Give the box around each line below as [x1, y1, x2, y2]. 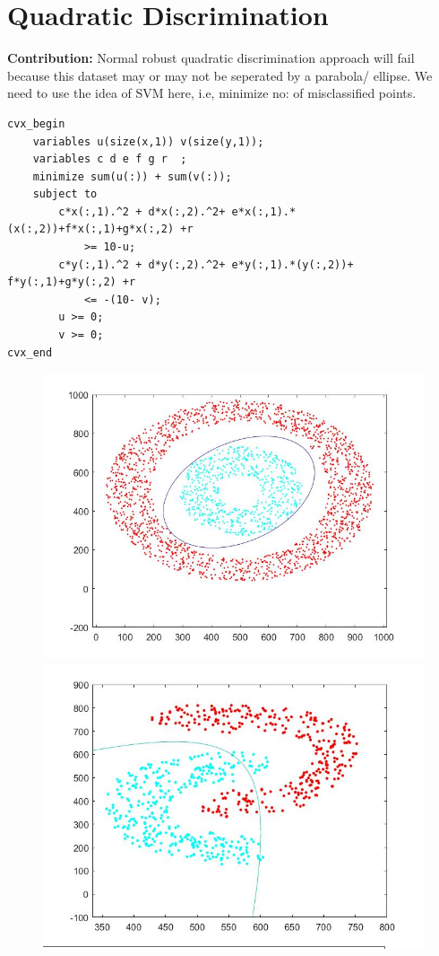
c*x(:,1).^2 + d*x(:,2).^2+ [58, 205, 226, 218]
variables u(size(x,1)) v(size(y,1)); [32, 135, 264, 148]
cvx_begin [7, 117, 65, 130]
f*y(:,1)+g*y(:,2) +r [7, 276, 136, 289]
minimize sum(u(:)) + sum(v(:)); [32, 170, 232, 183]
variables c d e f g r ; [32, 153, 187, 166]
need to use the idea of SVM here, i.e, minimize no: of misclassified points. [7, 83, 417, 102]
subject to [32, 188, 98, 201]
